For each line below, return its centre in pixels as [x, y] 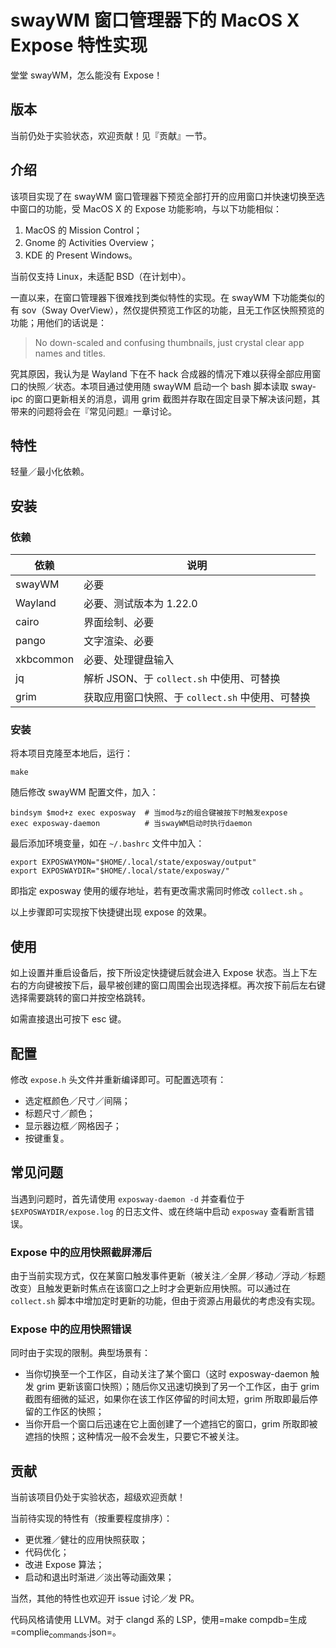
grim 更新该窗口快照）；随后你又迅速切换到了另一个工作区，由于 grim [178, 1387]
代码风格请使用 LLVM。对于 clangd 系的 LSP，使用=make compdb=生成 [158, 1620]
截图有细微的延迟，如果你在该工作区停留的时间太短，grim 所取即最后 [167, 1399]
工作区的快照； [73, 1412]
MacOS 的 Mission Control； [83, 230]
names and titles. [70, 353]
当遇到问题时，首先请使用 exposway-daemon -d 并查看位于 [127, 1198]
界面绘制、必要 [119, 623]
